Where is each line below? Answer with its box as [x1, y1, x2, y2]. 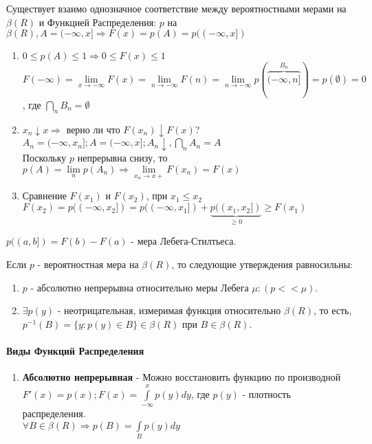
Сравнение [22, 188, 67, 203]
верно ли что [66, 122, 120, 136]
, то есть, [313, 303, 352, 318]
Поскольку [22, 151, 67, 165]
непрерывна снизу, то [77, 151, 168, 165]
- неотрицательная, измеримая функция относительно [57, 303, 281, 318]
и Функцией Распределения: [39, 14, 157, 29]
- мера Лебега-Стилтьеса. [131, 234, 237, 248]
